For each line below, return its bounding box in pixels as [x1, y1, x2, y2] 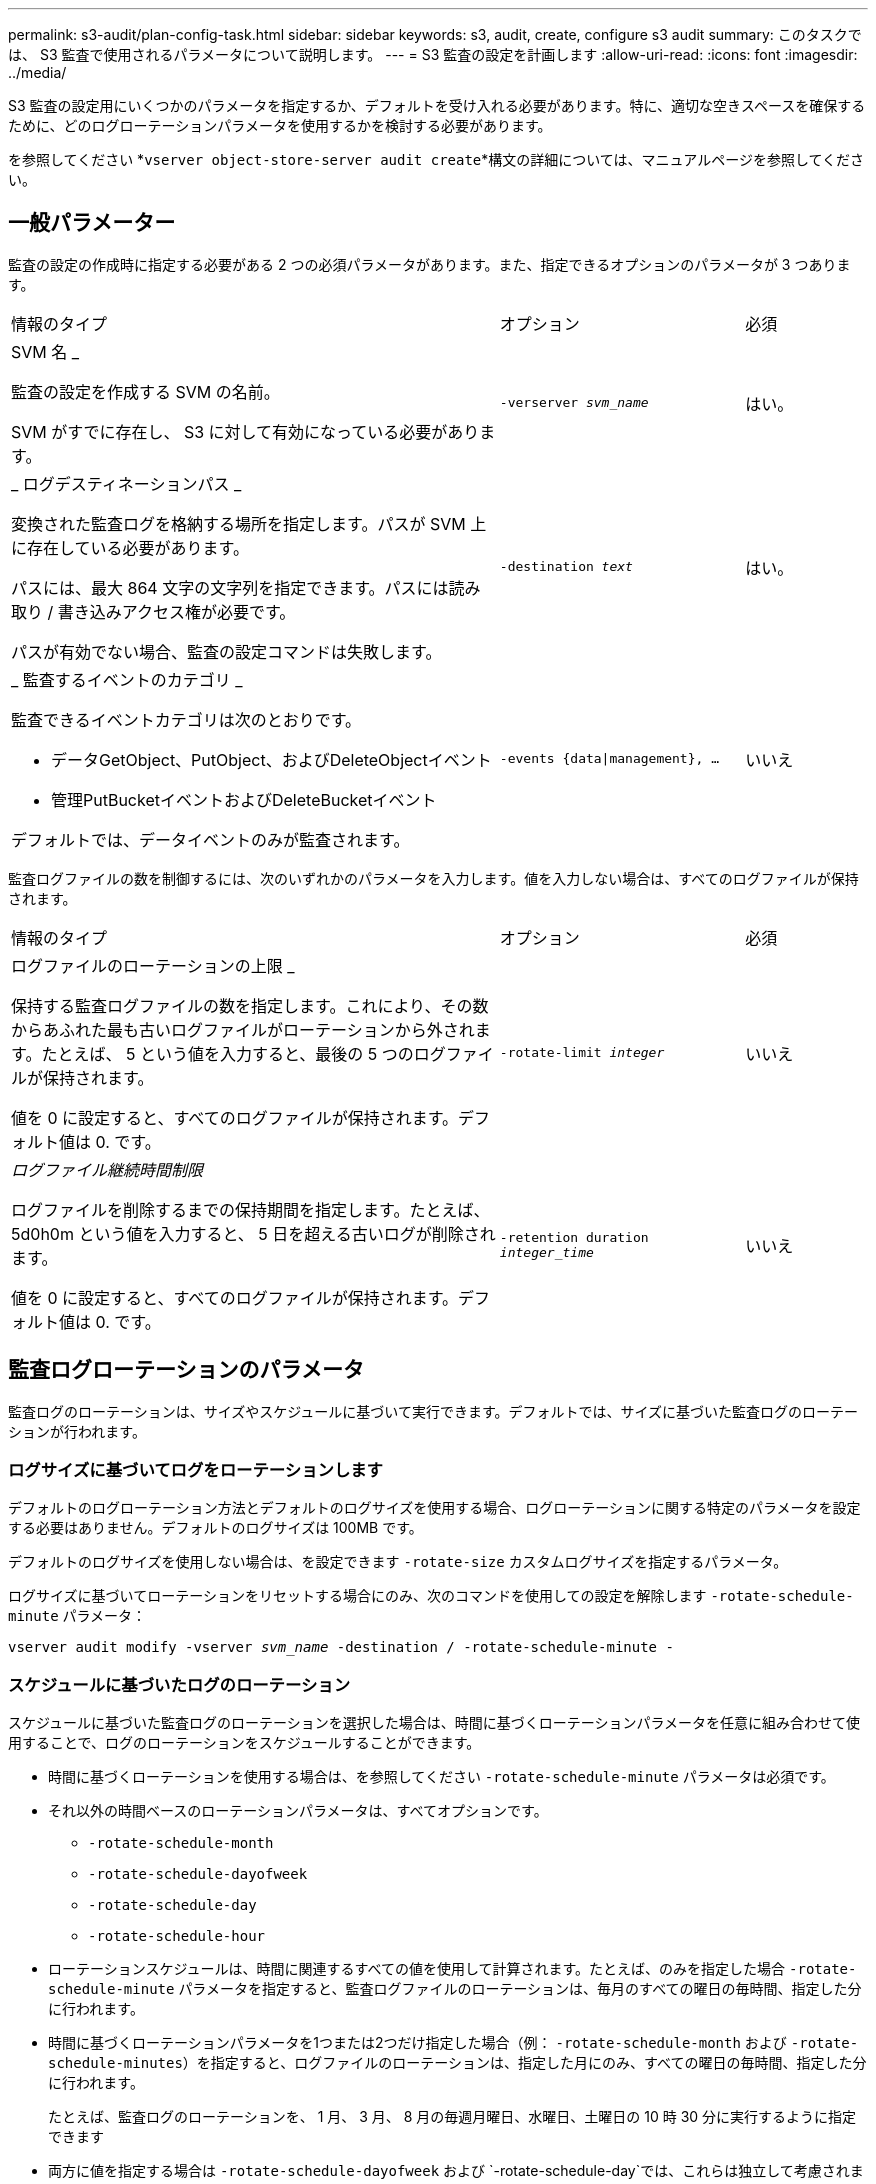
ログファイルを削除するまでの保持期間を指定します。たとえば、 [11, 1199, 490, 1220]
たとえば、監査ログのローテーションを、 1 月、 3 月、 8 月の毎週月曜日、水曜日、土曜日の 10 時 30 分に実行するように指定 [48, 2108, 857, 2126]
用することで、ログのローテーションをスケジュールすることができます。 [8, 1734, 481, 1752]
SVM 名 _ [11, 341, 80, 362]
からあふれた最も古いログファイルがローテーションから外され [11, 1019, 475, 1040]
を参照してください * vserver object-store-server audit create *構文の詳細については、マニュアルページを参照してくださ [8, 151, 865, 168]
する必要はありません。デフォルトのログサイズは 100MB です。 [8, 1519, 423, 1537]
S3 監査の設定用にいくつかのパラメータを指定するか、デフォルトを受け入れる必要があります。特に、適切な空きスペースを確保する [8, 97, 866, 114]
